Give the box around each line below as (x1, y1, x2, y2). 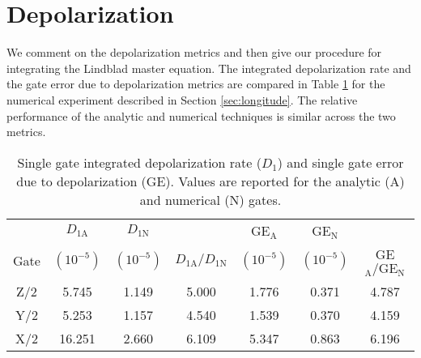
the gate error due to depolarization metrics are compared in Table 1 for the (6, 75, 385, 92)
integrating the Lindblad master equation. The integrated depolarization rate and (6, 59, 411, 76)
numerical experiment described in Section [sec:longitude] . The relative (6, 91, 358, 108)
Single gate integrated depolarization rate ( (17, 152, 262, 172)
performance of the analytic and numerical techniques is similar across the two (6, 107, 396, 124)
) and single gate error (277, 152, 404, 172)
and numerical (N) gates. (139, 190, 282, 209)
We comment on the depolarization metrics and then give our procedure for (6, 44, 382, 61)
